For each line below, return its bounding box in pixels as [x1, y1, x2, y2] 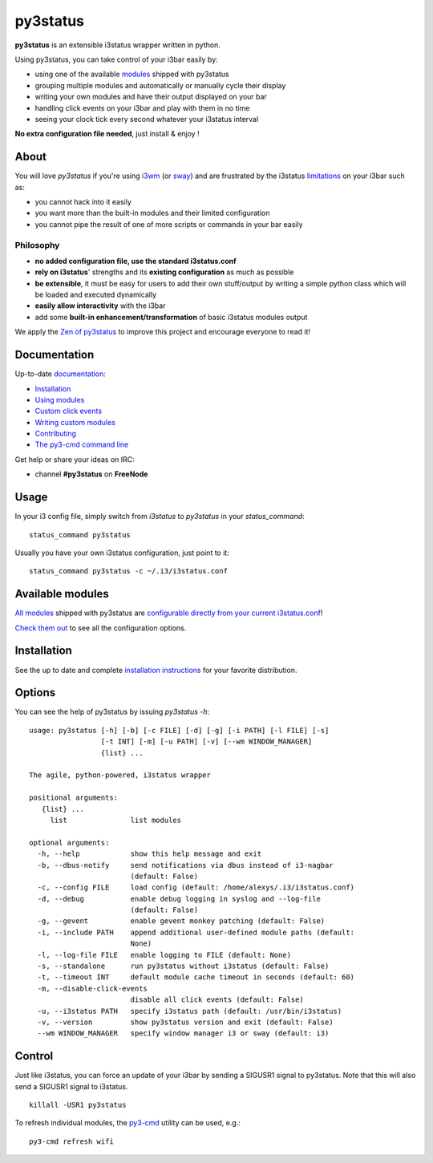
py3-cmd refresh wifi [29, 1137, 114, 1146]
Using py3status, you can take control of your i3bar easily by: [14, 55, 218, 64]
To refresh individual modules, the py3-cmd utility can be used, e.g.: [14, 1118, 241, 1128]
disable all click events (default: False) [130, 995, 304, 1004]
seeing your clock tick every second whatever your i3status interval [34, 114, 259, 124]
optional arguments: [29, 838, 110, 847]
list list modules [50, 815, 182, 825]
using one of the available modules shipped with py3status [34, 69, 229, 79]
